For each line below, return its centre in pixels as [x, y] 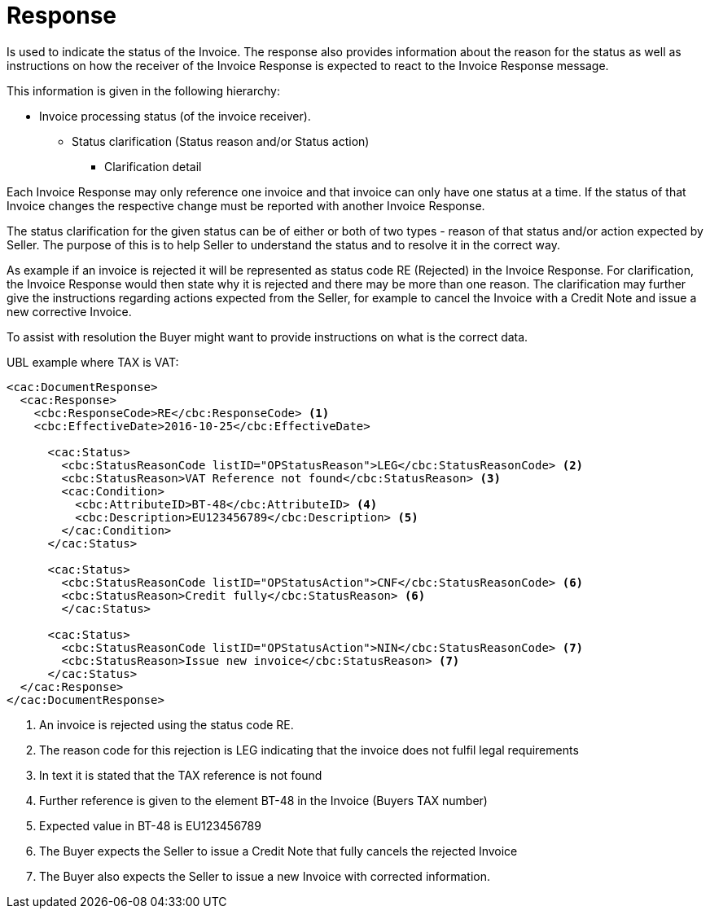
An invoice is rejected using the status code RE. [167, 724]
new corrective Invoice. [69, 311]
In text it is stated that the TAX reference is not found [181, 775]
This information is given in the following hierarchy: [143, 90]
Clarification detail [153, 166]
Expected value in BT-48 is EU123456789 [150, 825]
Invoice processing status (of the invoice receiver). [175, 116]
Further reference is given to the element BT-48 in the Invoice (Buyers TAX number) [263, 800]
